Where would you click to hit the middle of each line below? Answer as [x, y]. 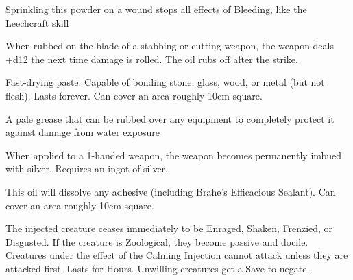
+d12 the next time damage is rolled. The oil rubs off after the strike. [152, 59]
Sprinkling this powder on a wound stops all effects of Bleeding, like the [156, 9]
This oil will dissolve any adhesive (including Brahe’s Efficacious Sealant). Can [171, 191]
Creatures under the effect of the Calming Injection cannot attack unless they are [177, 255]
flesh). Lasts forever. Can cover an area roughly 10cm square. [134, 95]
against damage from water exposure [83, 132]
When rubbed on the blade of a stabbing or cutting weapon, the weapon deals [170, 46]
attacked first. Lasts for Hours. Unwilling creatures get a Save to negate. [158, 268]
